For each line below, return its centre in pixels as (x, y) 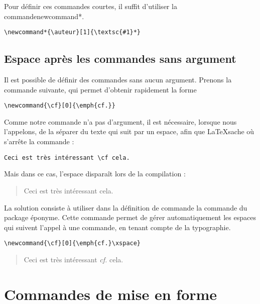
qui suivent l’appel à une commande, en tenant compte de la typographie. (117, 227)
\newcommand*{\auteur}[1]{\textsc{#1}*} (73, 32)
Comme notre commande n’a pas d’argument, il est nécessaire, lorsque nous (120, 121)
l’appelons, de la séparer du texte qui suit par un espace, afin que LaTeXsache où (129, 131)
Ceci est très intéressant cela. (69, 190)
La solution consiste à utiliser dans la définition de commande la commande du (126, 207)
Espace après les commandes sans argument (120, 59)
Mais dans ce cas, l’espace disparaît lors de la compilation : (95, 174)
